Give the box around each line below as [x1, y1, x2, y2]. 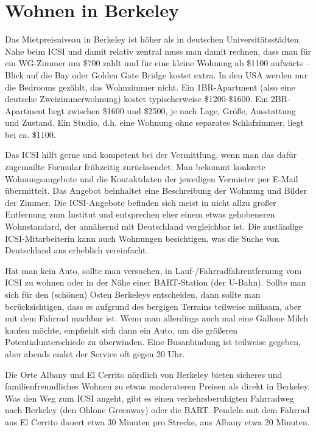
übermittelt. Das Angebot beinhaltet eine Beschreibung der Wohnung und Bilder [5, 184, 307, 197]
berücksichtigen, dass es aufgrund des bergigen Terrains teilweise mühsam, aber [5, 300, 301, 312]
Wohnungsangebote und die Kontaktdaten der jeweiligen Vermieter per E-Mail [5, 172, 298, 185]
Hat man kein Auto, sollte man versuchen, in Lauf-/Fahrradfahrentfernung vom [5, 264, 302, 276]
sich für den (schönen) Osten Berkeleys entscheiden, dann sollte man [5, 288, 261, 300]
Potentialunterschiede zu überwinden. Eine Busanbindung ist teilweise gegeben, [5, 335, 301, 348]
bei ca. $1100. [5, 128, 56, 140]
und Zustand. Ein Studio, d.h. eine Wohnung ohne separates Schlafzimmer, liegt [5, 116, 304, 129]
